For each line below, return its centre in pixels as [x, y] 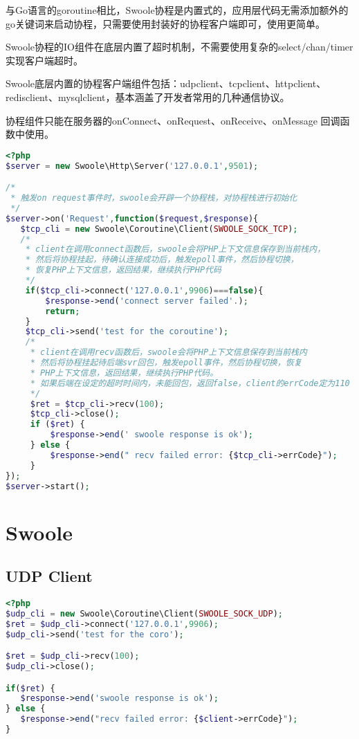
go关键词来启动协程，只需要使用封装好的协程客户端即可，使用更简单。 [165, 23]
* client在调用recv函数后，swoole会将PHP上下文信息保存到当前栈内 [168, 353]
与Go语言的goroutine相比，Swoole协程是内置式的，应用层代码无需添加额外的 [177, 10]
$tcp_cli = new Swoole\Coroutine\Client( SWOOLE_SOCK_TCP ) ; [159, 229]
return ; [63, 311]
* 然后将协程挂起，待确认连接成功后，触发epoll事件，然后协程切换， [162, 260]
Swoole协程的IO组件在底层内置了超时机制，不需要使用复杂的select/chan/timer [179, 47]
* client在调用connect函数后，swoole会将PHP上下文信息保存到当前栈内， [175, 249]
